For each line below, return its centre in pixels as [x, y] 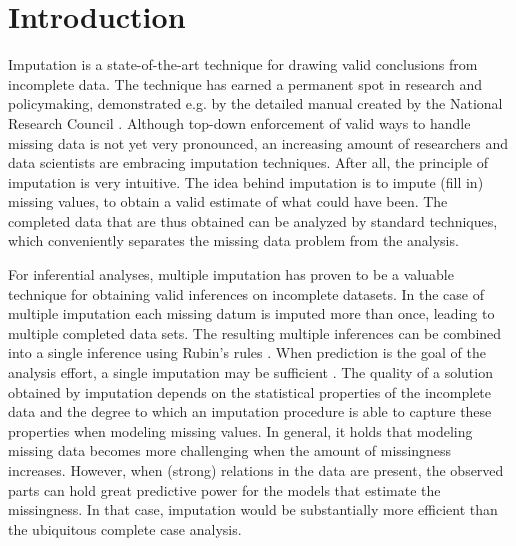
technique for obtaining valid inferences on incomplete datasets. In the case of [246, 293]
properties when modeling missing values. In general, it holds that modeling [240, 430]
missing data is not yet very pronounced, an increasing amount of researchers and [258, 142]
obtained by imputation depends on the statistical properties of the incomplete [250, 391]
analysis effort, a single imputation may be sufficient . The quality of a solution [250, 372]
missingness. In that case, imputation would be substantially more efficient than [253, 509]
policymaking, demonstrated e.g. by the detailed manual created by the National [255, 103]
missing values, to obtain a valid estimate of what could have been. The [228, 201]
